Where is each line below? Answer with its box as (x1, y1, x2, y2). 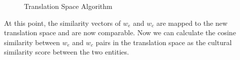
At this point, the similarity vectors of (4, 17, 121, 28)
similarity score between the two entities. (4, 47, 129, 57)
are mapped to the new (156, 17, 227, 28)
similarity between (4, 37, 60, 47)
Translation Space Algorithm (24, 1, 112, 11)
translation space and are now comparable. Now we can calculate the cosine (4, 27, 236, 38)
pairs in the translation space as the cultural (95, 37, 232, 47)
